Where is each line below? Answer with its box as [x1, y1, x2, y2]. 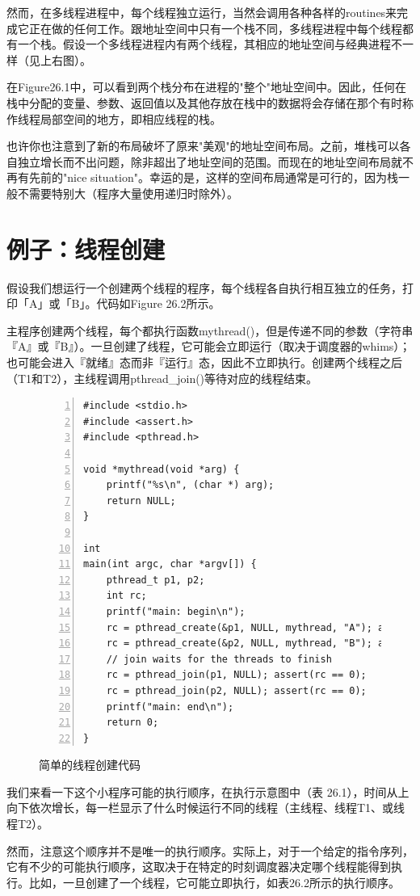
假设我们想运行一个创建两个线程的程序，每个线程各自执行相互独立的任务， [6, 279, 402, 296]
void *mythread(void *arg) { [83, 463, 240, 475]
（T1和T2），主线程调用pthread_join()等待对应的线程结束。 [6, 369, 318, 386]
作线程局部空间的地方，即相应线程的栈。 [6, 110, 221, 127]
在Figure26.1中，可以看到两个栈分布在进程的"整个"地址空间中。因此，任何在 [6, 78, 406, 95]
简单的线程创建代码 [39, 756, 141, 773]
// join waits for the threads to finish [106, 653, 332, 665]
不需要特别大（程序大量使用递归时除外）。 [17, 184, 238, 201]
